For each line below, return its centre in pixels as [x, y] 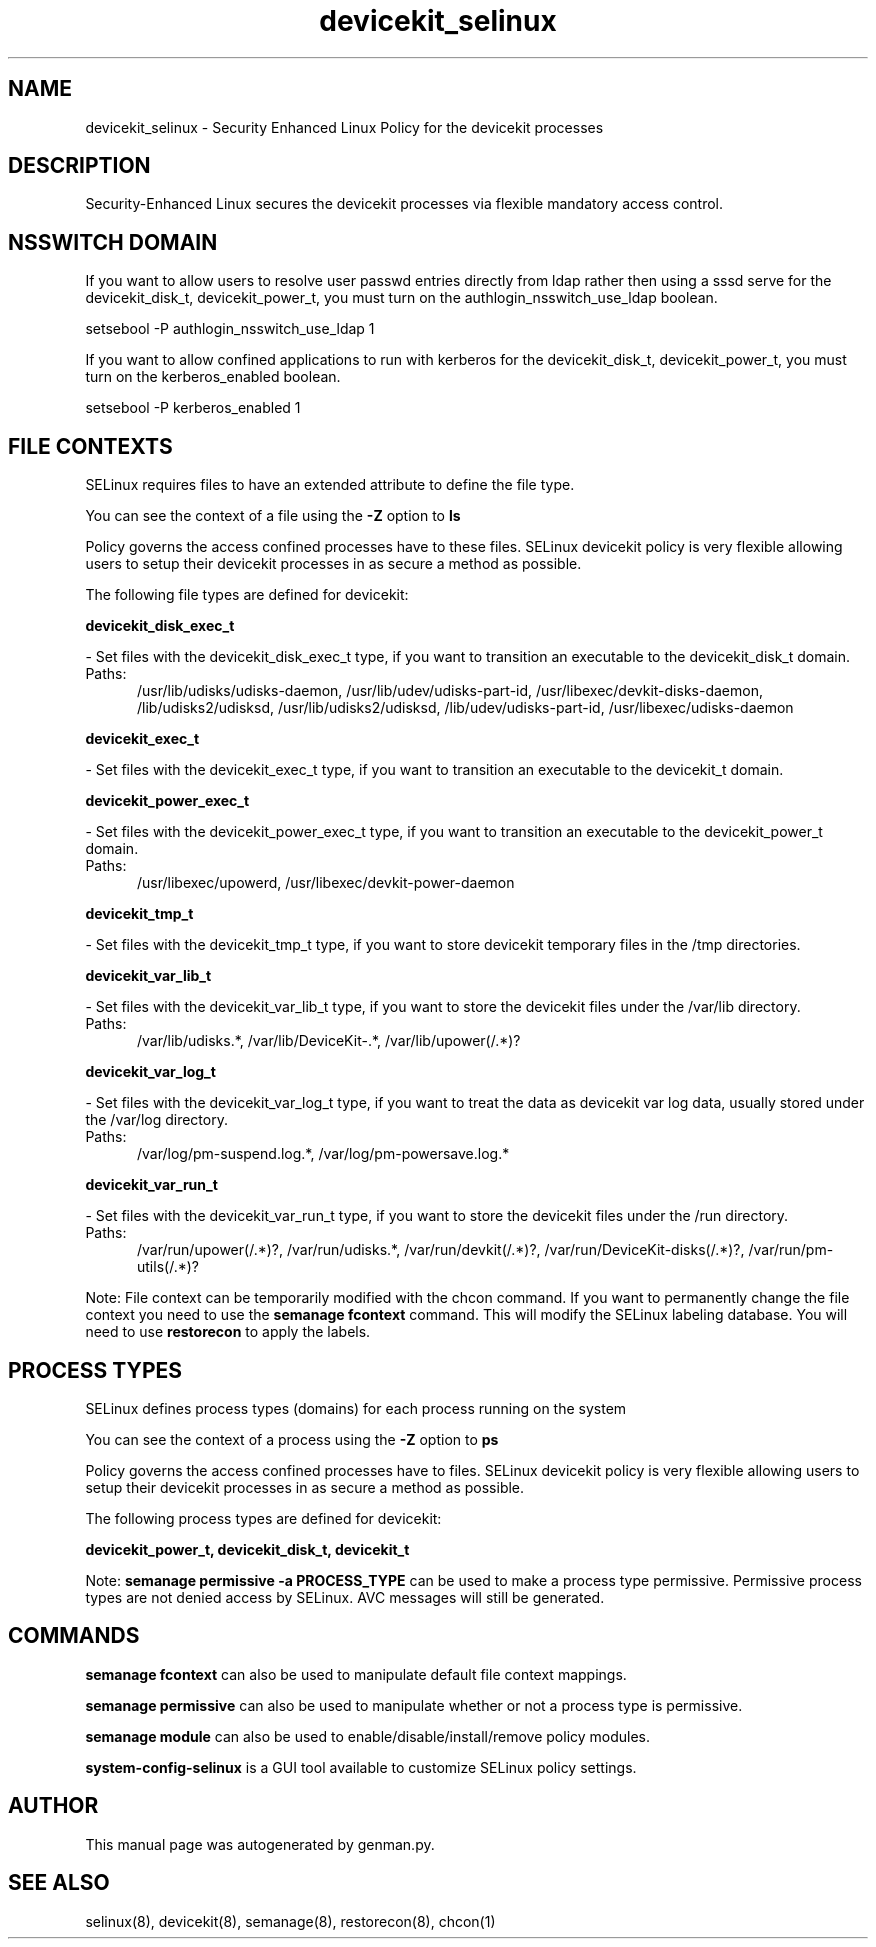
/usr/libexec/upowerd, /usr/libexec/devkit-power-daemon [326, 883]
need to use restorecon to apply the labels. [228, 1332]
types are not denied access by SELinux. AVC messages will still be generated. [345, 1597]
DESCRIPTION [79, 166]
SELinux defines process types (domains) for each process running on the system [356, 1408]
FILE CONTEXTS [90, 446]
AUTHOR [53, 1806]
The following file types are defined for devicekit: [247, 595]
